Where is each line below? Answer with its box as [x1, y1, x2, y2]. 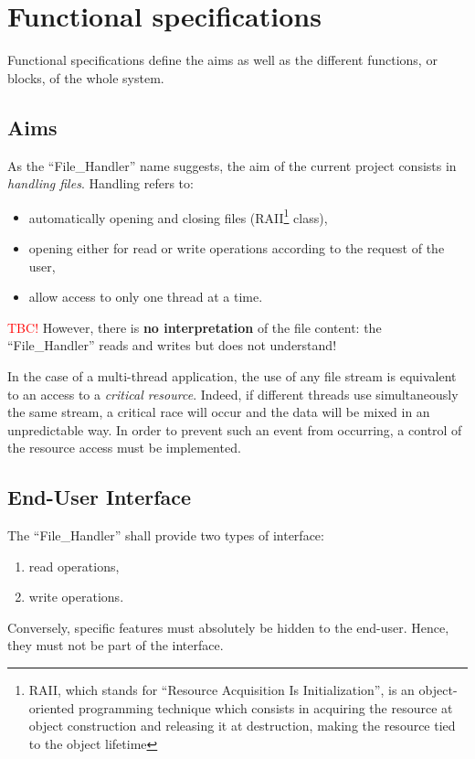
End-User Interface [7, 483, 192, 511]
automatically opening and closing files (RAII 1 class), [28, 205, 328, 227]
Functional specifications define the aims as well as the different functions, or [7, 50, 438, 69]
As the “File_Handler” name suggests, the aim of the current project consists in [7, 155, 457, 175]
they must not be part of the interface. [7, 636, 224, 655]
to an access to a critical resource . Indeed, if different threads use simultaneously [7, 384, 459, 403]
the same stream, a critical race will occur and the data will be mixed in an [7, 402, 430, 422]
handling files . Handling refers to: [7, 174, 194, 193]
